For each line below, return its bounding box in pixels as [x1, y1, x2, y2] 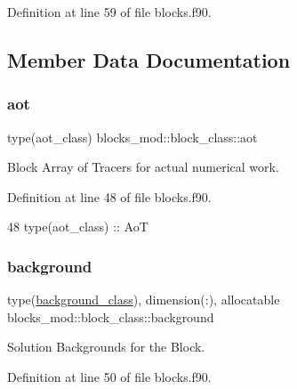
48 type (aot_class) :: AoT [7, 217, 148, 236]
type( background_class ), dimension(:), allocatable [7, 290, 280, 309]
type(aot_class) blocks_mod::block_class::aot [7, 127, 258, 146]
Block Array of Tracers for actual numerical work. [7, 158, 279, 176]
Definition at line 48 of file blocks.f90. [7, 187, 212, 206]
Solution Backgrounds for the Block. [7, 337, 205, 356]
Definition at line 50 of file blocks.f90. [7, 367, 212, 385]
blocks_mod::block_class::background [7, 307, 214, 326]
